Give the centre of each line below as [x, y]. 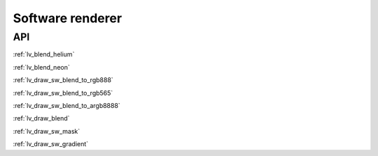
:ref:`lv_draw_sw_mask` [47, 131]
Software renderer [68, 18]
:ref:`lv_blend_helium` [44, 54]
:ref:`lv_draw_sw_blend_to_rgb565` [63, 93]
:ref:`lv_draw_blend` [41, 118]
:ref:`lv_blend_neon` [41, 67]
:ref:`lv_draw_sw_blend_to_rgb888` [63, 80]
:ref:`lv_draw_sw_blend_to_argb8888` [66, 105]
